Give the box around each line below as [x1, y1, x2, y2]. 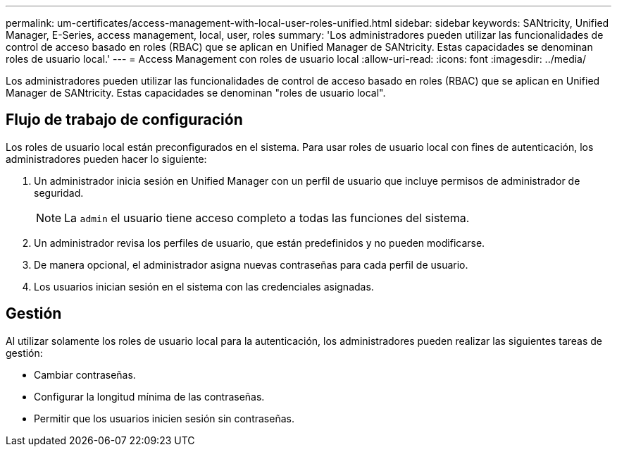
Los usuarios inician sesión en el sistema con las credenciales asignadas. [34, 280, 374, 293]
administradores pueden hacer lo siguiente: [6, 152, 207, 165]
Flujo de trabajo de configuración [6, 111, 243, 129]
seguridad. [34, 186, 84, 199]
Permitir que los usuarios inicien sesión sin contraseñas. [34, 412, 294, 424]
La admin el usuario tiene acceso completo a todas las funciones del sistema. [64, 210, 470, 225]
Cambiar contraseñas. [34, 368, 136, 381]
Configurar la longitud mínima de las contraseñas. [34, 390, 265, 403]
